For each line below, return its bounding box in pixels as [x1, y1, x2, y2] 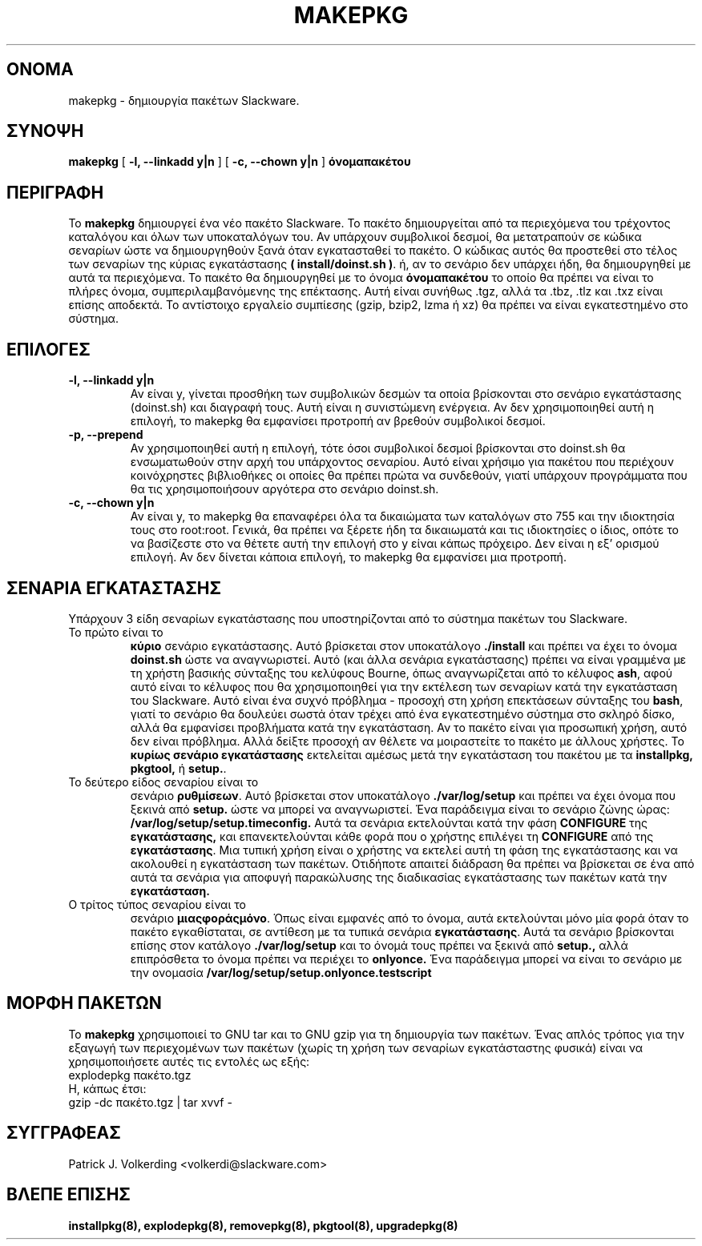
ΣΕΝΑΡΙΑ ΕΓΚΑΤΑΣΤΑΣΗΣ [6, 577, 222, 598]
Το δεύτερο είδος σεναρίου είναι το [68, 774, 259, 789]
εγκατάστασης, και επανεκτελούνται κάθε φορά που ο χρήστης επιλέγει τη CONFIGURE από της [130, 829, 654, 843]
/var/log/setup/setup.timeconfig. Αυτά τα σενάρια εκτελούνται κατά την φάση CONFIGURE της [130, 815, 648, 830]
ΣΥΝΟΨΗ [6, 121, 84, 142]
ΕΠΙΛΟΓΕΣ [6, 339, 91, 360]
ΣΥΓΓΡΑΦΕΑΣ [6, 1123, 121, 1144]
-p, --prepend [68, 428, 143, 442]
